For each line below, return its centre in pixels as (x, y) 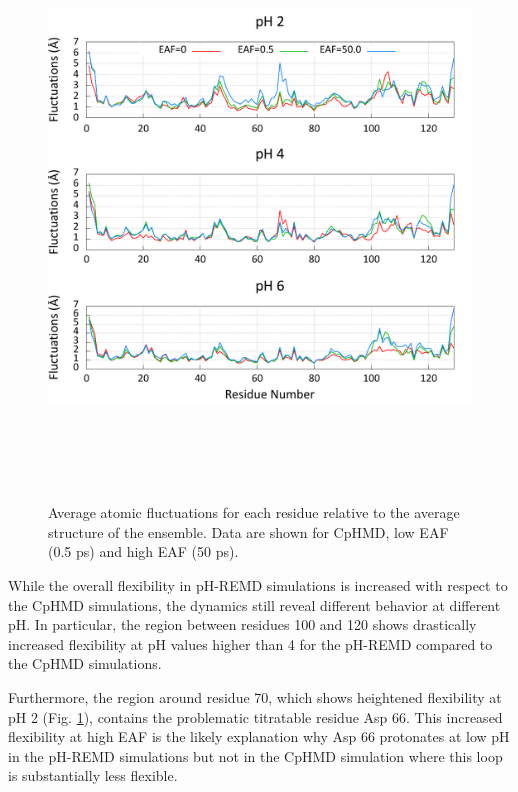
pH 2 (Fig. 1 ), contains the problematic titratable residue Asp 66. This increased (255, 716)
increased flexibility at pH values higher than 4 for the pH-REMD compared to (250, 643)
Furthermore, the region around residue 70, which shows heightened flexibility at (255, 696)
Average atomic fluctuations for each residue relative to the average (254, 512)
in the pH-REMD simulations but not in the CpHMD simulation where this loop (255, 755)
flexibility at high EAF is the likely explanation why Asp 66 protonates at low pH (259, 736)
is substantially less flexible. (93, 775)
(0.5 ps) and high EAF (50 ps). (143, 551)
